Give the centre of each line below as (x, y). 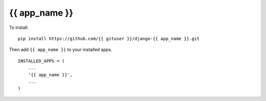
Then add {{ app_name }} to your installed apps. (61, 50)
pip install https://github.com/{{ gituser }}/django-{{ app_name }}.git (109, 38)
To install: (19, 27)
